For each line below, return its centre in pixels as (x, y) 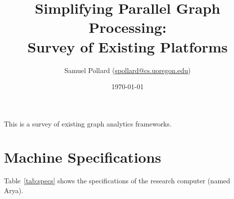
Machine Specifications (83, 157)
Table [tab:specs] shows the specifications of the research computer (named (117, 181)
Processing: (128, 27)
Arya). (14, 190)
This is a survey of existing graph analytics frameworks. (88, 123)
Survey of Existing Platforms (128, 46)
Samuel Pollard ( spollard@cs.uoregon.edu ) (128, 70)
